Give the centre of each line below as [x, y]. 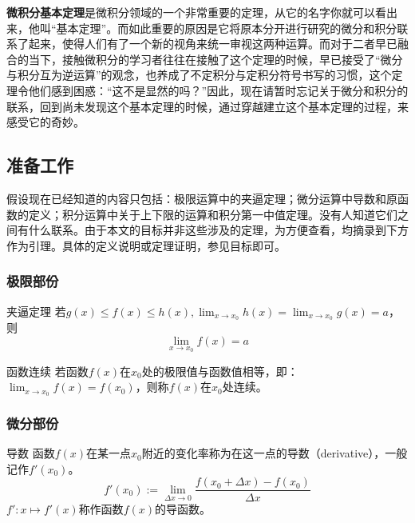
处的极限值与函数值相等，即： [220, 371]
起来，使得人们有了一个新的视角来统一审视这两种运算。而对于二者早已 [213, 44]
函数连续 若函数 [47, 371]
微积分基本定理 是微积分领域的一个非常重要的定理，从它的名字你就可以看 [196, 12]
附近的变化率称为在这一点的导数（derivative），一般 [275, 453]
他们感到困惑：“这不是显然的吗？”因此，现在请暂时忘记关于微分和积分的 [218, 90]
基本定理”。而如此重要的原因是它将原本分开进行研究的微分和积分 [227, 28]
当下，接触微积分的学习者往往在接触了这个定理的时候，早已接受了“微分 [215, 59]
